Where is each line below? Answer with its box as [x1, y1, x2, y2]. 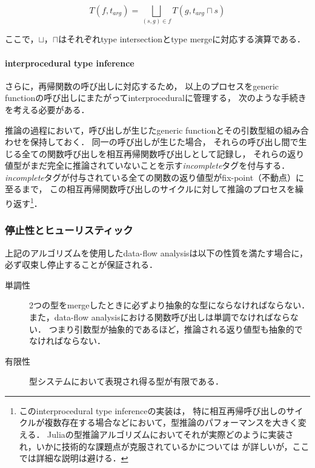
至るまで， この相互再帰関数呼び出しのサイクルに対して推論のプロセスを [5, 183, 295, 195]
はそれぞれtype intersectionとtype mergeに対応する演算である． [58, 33, 306, 45]
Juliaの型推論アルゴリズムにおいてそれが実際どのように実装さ [47, 428, 294, 441]
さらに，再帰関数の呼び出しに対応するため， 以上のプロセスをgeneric [5, 79, 279, 92]
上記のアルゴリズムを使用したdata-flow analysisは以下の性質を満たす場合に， [5, 246, 308, 259]
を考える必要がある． [5, 103, 90, 115]
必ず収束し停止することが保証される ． [5, 258, 157, 271]
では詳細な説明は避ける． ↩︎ [19, 452, 128, 464]
